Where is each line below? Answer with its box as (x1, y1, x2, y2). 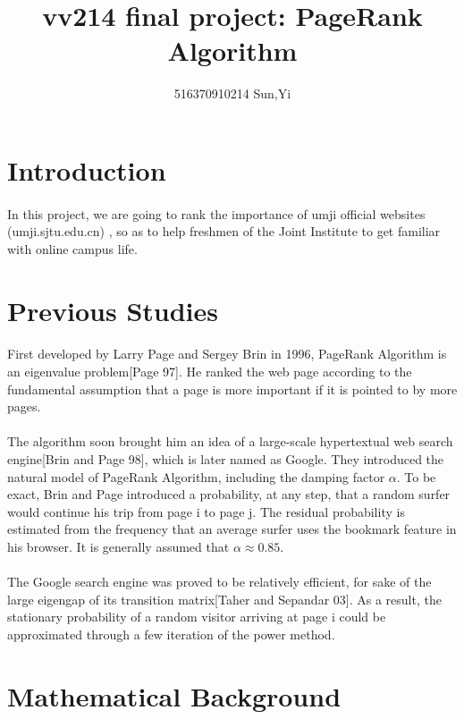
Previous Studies (7, 292, 218, 328)
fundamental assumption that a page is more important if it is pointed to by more (7, 379, 458, 398)
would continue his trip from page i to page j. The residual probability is (7, 502, 405, 520)
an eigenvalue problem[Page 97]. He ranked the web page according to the (7, 362, 412, 381)
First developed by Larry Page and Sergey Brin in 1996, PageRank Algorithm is (7, 344, 447, 363)
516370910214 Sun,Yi (173, 84, 291, 103)
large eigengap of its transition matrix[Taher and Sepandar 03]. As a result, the (7, 589, 442, 608)
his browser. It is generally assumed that (7, 537, 230, 555)
